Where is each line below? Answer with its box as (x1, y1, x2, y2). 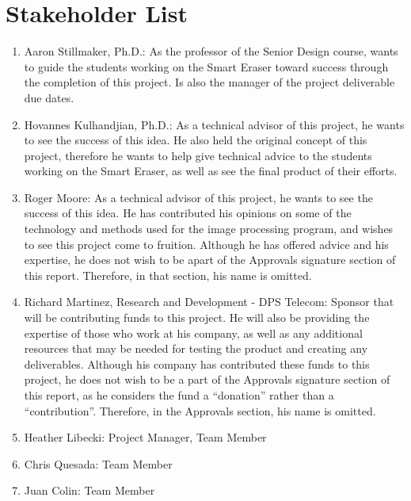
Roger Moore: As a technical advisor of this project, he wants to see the (24, 189, 373, 205)
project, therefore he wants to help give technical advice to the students (24, 147, 372, 163)
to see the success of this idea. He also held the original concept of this (24, 132, 367, 148)
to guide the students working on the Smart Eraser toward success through (24, 58, 389, 75)
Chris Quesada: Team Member (24, 455, 173, 472)
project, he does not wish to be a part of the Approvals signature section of (24, 371, 390, 388)
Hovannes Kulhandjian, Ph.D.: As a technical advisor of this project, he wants (24, 116, 405, 132)
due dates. (24, 89, 74, 105)
